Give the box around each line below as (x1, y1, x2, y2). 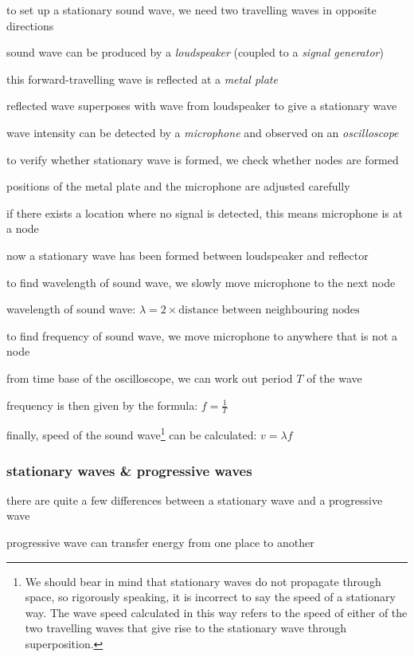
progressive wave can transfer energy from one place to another (6, 533, 314, 550)
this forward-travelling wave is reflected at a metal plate (6, 70, 278, 87)
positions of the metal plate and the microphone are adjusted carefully (6, 178, 350, 195)
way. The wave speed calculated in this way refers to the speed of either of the (25, 604, 408, 620)
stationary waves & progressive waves (6, 460, 252, 480)
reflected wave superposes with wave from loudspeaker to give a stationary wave (6, 97, 397, 114)
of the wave (307, 369, 362, 386)
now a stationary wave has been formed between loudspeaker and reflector (6, 246, 369, 263)
